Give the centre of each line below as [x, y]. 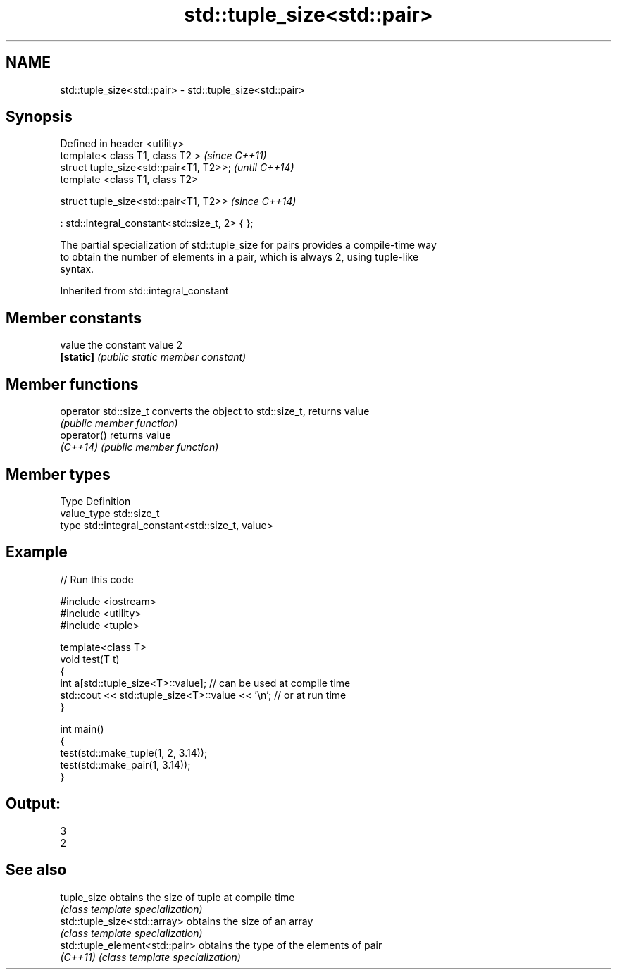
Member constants [74, 318]
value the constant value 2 [121, 345]
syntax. [77, 269]
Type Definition [95, 501]
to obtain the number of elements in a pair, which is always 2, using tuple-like [239, 257]
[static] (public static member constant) [153, 357]
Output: [33, 804]
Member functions [72, 384]
